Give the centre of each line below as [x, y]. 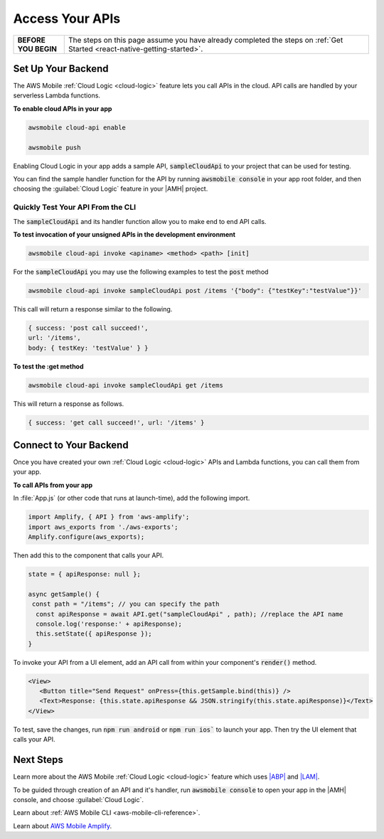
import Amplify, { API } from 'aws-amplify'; [109, 517]
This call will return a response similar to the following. [93, 309]
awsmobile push [54, 147]
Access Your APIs [67, 18]
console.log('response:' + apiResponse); [109, 624]
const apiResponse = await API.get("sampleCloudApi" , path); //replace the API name [190, 614]
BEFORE [31, 40]
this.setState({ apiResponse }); [94, 634]
